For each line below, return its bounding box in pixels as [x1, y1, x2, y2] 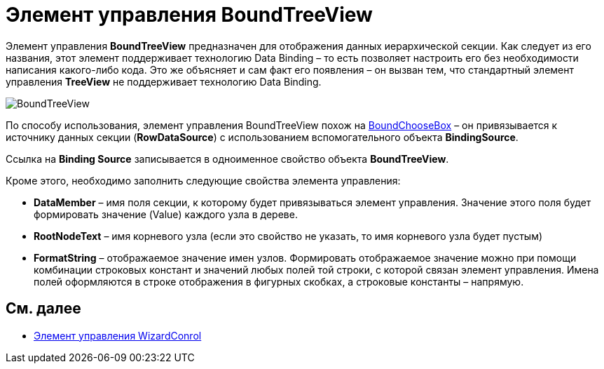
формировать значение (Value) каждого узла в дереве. [34, 208, 298, 220]
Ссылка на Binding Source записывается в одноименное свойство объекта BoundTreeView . [6, 152, 449, 165]
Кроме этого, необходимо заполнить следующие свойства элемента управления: [6, 174, 401, 187]
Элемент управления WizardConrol [34, 329, 202, 342]
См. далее [6, 300, 81, 318]
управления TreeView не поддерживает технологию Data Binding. [6, 75, 322, 88]
